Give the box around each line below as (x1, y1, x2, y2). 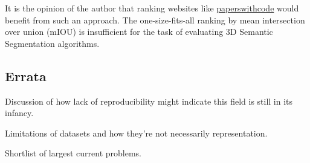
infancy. (5, 106, 34, 119)
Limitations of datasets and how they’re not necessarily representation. (5, 126, 268, 139)
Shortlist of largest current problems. (5, 147, 142, 159)
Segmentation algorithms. (5, 37, 100, 49)
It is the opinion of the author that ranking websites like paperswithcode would (5, 2, 299, 14)
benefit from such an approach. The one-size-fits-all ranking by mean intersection (5, 13, 305, 26)
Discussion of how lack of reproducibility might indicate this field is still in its (5, 94, 293, 107)
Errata (5, 66, 47, 85)
